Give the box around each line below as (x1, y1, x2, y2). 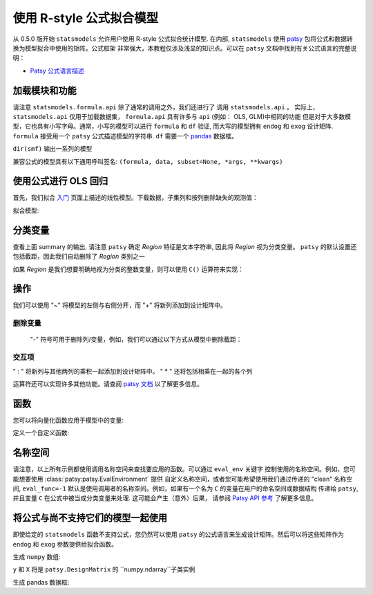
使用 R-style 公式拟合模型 (12, 10, 159, 26)
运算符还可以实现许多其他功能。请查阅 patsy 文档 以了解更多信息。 (12, 379, 204, 387)
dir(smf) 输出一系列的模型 (12, 145, 93, 153)
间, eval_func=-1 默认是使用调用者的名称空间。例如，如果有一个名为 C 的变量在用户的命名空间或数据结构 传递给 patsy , (12, 484, 358, 493)
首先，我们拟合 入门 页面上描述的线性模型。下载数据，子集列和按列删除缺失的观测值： (12, 194, 258, 202)
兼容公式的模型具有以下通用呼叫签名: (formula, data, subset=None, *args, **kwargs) (12, 157, 283, 165)
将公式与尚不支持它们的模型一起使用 (12, 512, 167, 524)
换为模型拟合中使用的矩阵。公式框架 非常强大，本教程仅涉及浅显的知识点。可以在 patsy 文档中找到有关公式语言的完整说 (12, 44, 357, 52)
